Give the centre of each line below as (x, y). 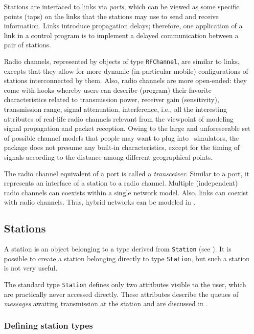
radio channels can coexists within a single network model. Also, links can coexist (126, 192)
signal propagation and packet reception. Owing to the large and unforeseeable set (127, 128)
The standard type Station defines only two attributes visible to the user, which (125, 284)
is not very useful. (31, 268)
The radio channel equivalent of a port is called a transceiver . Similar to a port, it (127, 173)
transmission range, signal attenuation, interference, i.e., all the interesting (115, 109)
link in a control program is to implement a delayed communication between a (121, 35)
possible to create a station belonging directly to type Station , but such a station (127, 258)
